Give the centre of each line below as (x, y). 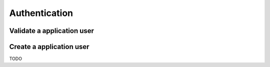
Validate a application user (52, 31)
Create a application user (49, 47)
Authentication (41, 13)
